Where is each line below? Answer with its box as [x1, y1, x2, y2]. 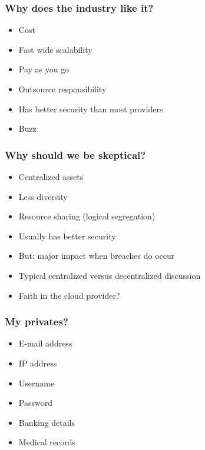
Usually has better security [18, 229, 116, 242]
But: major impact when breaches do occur [18, 249, 175, 262]
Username [18, 376, 55, 389]
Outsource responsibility [18, 83, 107, 95]
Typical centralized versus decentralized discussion [18, 269, 201, 281]
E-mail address [18, 337, 72, 349]
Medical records [18, 436, 76, 448]
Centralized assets [18, 171, 84, 182]
